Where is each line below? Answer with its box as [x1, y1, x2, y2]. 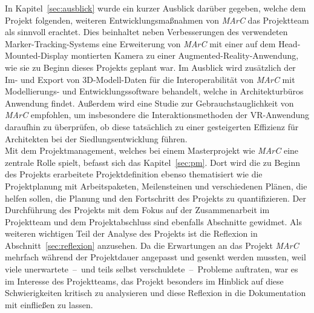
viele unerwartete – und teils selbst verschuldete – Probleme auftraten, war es [5, 263, 298, 275]
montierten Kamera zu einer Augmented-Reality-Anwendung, [71, 49, 299, 62]
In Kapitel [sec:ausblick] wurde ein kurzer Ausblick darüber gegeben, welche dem [5, 2, 306, 14]
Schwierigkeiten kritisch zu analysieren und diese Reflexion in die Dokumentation [5, 286, 306, 299]
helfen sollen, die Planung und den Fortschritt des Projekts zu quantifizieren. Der [5, 191, 306, 204]
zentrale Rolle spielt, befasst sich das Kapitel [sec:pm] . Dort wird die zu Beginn [5, 156, 301, 168]
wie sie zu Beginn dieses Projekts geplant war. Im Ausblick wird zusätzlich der [5, 61, 296, 73]
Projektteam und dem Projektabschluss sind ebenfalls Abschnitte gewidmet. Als [5, 215, 303, 228]
